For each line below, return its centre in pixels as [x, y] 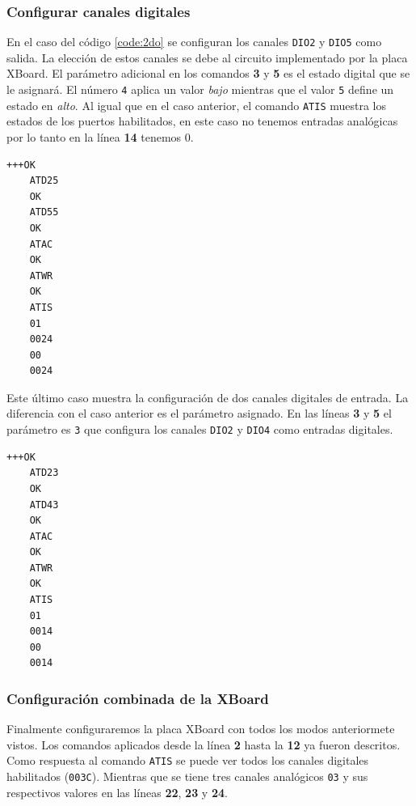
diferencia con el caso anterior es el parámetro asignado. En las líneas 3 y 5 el [199, 413]
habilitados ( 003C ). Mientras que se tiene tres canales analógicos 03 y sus [187, 776]
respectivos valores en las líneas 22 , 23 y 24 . [117, 792]
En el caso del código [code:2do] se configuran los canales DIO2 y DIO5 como [194, 42]
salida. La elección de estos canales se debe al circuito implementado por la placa [207, 57]
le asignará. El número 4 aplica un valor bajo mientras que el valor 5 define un [200, 89]
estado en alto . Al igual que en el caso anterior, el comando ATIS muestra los [197, 105]
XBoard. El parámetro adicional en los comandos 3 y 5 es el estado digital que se [208, 73]
